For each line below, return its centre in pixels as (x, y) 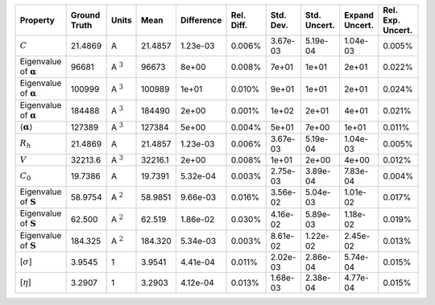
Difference (201, 20)
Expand (359, 15)
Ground (85, 15)
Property (37, 20)
